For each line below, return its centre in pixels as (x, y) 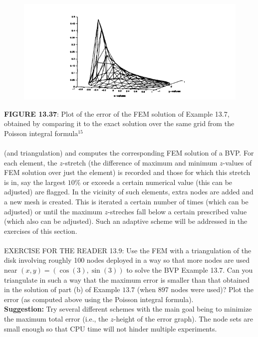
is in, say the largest (35, 182)
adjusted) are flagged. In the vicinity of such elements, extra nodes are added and (129, 192)
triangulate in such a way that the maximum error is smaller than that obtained (127, 279)
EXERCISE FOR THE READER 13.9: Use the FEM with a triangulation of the (128, 250)
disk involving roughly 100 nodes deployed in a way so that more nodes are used (127, 260)
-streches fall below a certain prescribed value (177, 211)
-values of (237, 162)
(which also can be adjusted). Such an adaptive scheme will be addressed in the (126, 221)
